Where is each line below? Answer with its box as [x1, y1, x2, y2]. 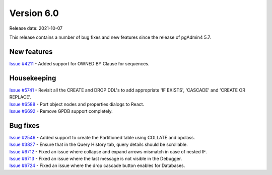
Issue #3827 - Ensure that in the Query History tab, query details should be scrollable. [9, 141, 188, 148]
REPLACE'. [9, 94, 32, 100]
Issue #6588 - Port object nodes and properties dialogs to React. [9, 101, 145, 107]
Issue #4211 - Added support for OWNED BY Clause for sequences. [9, 60, 150, 66]
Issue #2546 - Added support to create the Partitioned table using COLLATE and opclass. [9, 134, 195, 140]
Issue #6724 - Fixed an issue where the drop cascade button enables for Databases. [9, 162, 185, 168]
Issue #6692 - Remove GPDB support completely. [9, 108, 113, 114]
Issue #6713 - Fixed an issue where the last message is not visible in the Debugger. [9, 156, 182, 161]
